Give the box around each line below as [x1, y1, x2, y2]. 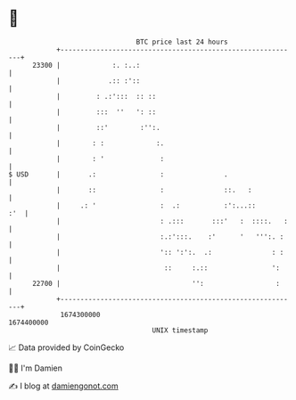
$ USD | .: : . [8, 169, 228, 179]
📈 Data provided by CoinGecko [8, 342, 125, 353]
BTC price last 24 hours [136, 37, 228, 46]
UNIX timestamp [152, 325, 209, 335]
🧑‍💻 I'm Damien [8, 363, 63, 373]
